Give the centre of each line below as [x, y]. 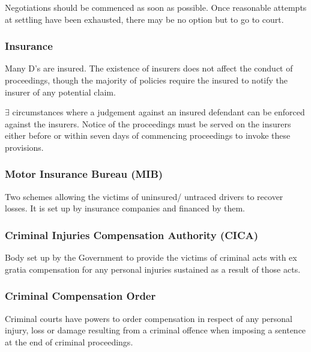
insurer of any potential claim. [60, 92]
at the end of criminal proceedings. [69, 341]
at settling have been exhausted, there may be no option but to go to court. [144, 19]
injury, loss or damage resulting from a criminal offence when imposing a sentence [155, 330]
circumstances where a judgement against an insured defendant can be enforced [159, 112]
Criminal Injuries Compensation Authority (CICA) [132, 235]
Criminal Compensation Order [80, 296]
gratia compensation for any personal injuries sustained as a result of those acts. [153, 269]
